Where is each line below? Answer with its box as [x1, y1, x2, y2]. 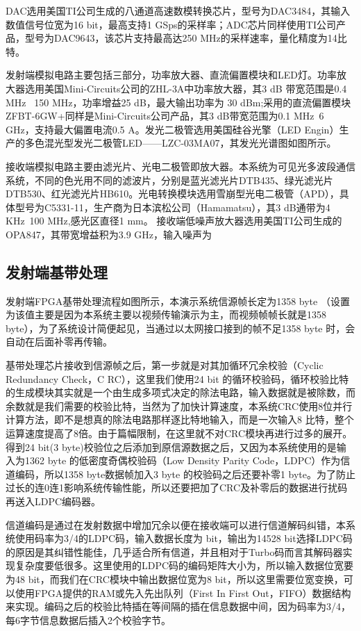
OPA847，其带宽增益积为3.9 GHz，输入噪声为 [6, 227, 212, 241]
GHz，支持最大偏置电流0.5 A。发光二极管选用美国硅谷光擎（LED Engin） [6, 122, 339, 136]
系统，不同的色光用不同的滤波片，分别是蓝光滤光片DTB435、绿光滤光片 [6, 172, 333, 187]
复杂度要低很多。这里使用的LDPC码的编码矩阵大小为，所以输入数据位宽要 [15, 558, 354, 573]
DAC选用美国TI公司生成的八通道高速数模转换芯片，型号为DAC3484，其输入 [6, 3, 351, 17]
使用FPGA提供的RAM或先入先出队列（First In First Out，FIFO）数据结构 [15, 585, 351, 600]
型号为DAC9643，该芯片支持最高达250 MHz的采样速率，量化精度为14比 [24, 31, 347, 45]
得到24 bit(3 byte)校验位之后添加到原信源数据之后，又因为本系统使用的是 [6, 439, 337, 454]
